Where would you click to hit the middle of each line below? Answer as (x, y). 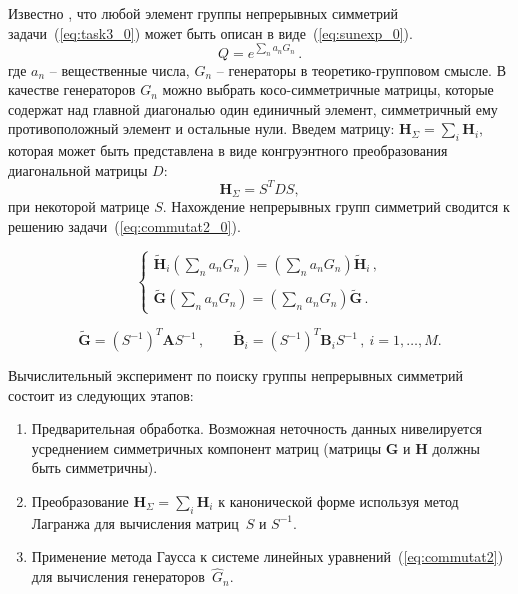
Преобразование (80, 501)
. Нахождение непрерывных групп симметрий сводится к (336, 206)
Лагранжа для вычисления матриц (135, 522)
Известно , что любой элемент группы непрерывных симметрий (203, 13)
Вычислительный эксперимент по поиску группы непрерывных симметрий (236, 375)
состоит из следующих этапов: (101, 394)
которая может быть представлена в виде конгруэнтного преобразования (228, 150)
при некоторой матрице (79, 206)
